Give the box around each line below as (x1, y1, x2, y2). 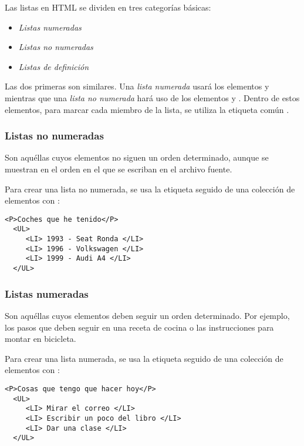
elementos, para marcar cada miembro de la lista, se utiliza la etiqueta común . (5, 103, 289, 115)
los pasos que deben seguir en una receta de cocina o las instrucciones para (5, 321, 274, 333)
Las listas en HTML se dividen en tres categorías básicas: (5, 1, 211, 13)
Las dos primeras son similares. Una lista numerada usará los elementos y (5, 80, 269, 92)
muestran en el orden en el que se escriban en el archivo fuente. (5, 162, 232, 175)
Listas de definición (18, 60, 89, 72)
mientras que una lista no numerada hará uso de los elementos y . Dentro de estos (5, 91, 300, 104)
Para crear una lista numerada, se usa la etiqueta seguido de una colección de (5, 352, 283, 364)
